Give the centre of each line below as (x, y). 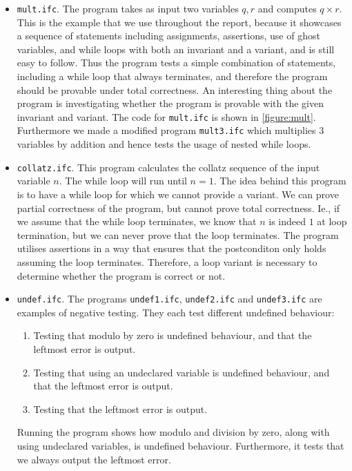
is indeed (287, 221)
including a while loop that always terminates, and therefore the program (172, 76)
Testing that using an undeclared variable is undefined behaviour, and (182, 372)
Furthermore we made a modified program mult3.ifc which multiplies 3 (170, 130)
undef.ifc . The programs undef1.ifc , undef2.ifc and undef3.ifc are (169, 299)
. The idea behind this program (280, 181)
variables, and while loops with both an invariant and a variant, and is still (176, 49)
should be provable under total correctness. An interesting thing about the (175, 89)
